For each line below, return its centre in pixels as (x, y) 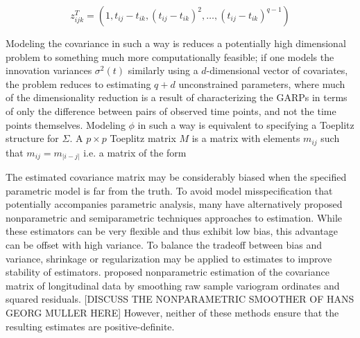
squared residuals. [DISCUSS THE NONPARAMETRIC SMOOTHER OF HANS (180, 299)
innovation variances (49, 70)
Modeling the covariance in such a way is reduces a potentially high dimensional (176, 43)
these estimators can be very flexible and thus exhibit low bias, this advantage (172, 231)
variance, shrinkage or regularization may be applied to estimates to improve (169, 258)
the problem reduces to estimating (78, 83)
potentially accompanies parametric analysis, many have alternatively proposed (174, 204)
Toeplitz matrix (143, 138)
